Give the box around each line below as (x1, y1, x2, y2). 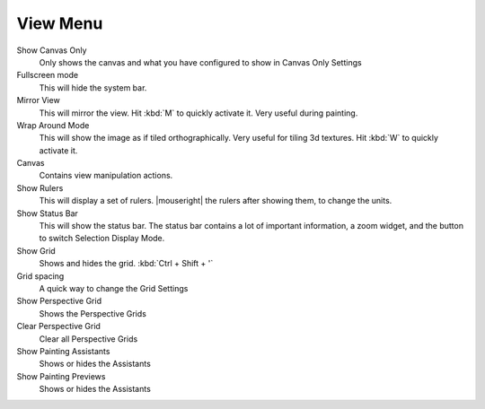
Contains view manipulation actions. (39, 170, 173, 181)
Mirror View (16, 95, 60, 106)
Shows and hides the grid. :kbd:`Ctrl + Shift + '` (39, 258, 214, 269)
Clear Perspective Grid (16, 321, 101, 332)
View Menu (16, 13, 103, 33)
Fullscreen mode (16, 70, 79, 81)
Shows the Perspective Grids (39, 308, 147, 318)
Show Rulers (16, 182, 64, 193)
